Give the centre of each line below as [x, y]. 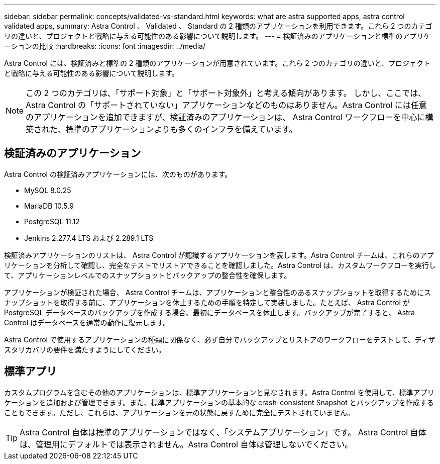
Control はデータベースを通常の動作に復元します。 [87, 322]
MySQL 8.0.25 [48, 190]
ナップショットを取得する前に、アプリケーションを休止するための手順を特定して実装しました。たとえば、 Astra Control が [207, 302]
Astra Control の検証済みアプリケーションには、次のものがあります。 [118, 174]
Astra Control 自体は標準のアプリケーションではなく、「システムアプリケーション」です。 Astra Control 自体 [223, 432]
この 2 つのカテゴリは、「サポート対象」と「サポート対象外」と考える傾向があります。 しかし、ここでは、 [226, 93]
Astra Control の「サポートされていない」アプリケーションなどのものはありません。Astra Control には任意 [226, 105]
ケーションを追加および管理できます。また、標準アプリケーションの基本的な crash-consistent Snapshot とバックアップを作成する [219, 402]
